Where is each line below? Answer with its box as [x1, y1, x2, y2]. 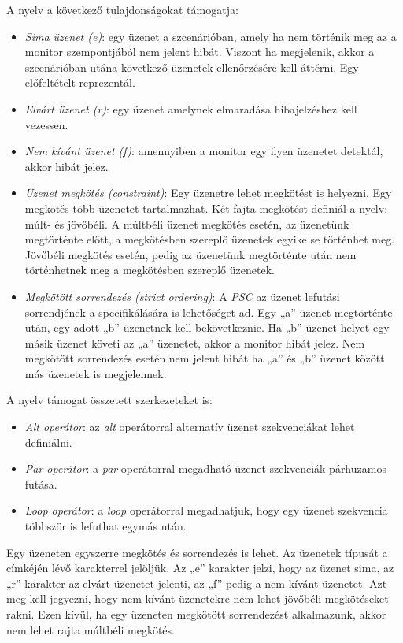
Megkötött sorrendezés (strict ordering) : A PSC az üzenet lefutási [24, 288, 340, 304]
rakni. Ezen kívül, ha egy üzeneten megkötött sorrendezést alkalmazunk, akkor [6, 606, 386, 622]
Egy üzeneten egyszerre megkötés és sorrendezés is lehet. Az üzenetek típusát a [6, 544, 388, 560]
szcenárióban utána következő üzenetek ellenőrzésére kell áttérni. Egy [24, 58, 359, 75]
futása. [24, 475, 57, 492]
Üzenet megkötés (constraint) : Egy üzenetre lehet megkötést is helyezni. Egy [24, 184, 392, 201]
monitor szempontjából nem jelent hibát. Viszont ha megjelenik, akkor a [24, 43, 375, 60]
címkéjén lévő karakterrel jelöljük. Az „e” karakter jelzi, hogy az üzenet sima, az [6, 559, 394, 576]
